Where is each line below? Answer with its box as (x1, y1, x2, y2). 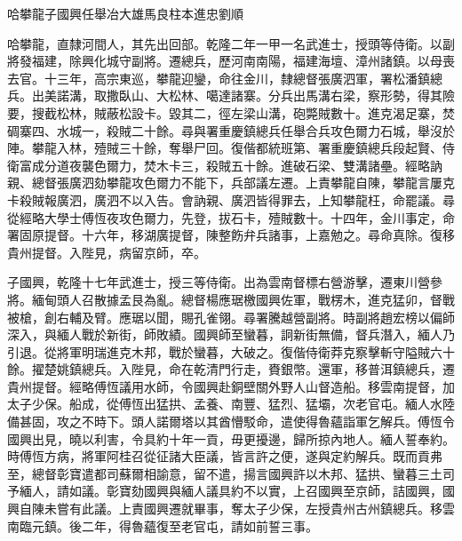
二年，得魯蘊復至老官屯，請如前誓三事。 (81, 516, 318, 535)
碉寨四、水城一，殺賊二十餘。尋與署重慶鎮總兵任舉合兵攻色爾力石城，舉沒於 (7, 121, 455, 139)
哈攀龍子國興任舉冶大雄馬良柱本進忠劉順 (7, 4, 243, 22)
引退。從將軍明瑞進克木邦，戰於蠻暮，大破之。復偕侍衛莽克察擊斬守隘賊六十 (7, 342, 455, 361)
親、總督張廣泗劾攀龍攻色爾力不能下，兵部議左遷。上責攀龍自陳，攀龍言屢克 (7, 173, 455, 192)
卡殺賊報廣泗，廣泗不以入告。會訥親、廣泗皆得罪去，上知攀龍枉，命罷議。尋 (7, 190, 455, 209)
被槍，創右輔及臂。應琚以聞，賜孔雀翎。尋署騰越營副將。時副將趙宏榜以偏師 (7, 307, 455, 326)
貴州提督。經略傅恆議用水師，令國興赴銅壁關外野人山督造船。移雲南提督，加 (7, 377, 455, 395)
